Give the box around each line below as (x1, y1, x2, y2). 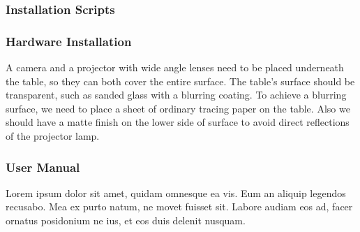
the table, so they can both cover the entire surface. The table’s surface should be (6, 73, 355, 88)
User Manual (6, 158, 80, 175)
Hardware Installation (6, 32, 132, 50)
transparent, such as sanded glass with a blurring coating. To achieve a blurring (6, 87, 347, 102)
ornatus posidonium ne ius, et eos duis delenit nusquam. (6, 213, 246, 228)
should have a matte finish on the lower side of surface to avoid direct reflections (6, 115, 350, 129)
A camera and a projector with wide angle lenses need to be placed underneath (6, 60, 344, 75)
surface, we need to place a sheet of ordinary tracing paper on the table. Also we (6, 101, 350, 115)
